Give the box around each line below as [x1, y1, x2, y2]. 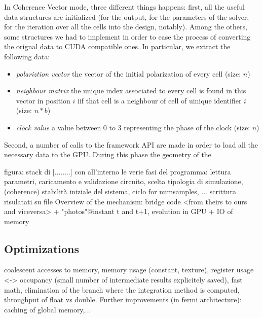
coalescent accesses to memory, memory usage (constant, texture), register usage [4, 264, 254, 275]
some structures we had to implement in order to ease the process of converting [4, 31, 251, 42]
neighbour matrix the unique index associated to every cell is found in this [16, 85, 246, 96]
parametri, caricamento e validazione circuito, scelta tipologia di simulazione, [4, 176, 243, 187]
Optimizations [4, 240, 80, 256]
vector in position [16, 95, 70, 105]
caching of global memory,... [4, 304, 91, 314]
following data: [4, 51, 50, 61]
